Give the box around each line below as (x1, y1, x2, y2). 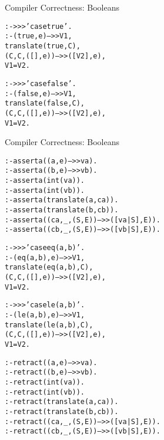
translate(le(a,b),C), (5, 320, 93, 329)
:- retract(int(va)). (5, 377, 85, 386)
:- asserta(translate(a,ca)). (5, 196, 119, 205)
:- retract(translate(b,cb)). (5, 407, 119, 416)
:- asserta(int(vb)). (5, 186, 85, 195)
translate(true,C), (5, 41, 81, 50)
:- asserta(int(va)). (5, 176, 85, 185)
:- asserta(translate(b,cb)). (5, 206, 119, 215)
